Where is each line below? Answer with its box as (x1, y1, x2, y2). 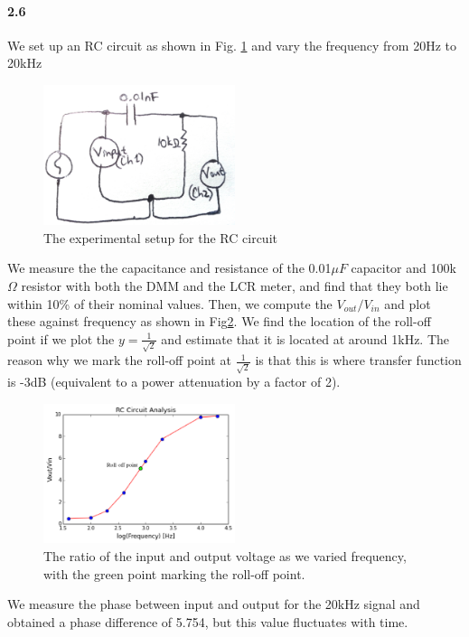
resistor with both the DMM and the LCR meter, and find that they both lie (21, 276, 448, 295)
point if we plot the (7, 329, 115, 348)
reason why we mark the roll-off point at (7, 351, 231, 370)
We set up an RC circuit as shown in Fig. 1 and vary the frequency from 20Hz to (7, 35, 456, 54)
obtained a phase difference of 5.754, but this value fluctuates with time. (7, 612, 408, 631)
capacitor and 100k (351, 258, 456, 277)
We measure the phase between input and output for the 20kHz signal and (7, 595, 420, 614)
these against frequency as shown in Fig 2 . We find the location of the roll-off (7, 312, 431, 331)
